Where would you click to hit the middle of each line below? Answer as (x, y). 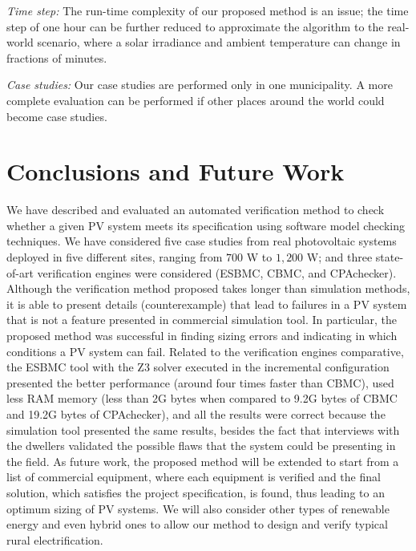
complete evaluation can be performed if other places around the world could (196, 100)
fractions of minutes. (57, 57)
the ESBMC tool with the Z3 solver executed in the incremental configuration (198, 367)
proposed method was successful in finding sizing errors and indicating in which (202, 336)
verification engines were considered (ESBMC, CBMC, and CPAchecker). (217, 272)
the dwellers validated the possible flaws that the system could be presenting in (201, 446)
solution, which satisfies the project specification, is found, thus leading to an (196, 492)
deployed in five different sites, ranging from (115, 257)
